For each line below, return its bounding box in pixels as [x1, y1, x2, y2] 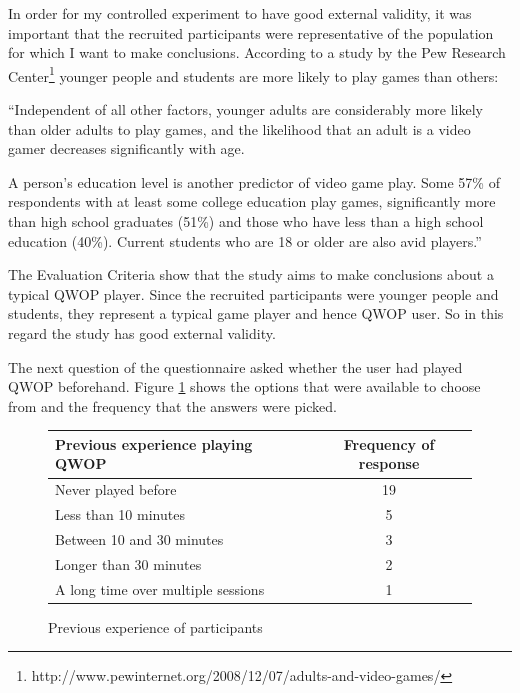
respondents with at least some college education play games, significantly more [8, 191, 496, 212]
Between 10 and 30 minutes [55, 528, 224, 549]
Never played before [55, 479, 177, 500]
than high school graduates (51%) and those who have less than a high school [8, 211, 484, 231]
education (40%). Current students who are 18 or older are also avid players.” [8, 230, 482, 251]
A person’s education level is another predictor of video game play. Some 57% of [8, 171, 500, 192]
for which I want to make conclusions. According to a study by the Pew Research [8, 42, 506, 63]
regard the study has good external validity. [8, 322, 276, 343]
